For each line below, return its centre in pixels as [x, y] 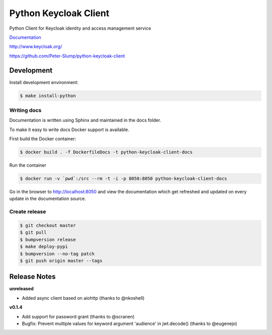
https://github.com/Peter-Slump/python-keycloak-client [67, 56]
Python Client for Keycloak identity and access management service [80, 28]
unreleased [21, 289]
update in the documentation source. [48, 198]
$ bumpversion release [48, 240]
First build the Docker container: [43, 139]
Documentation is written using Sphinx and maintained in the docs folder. [85, 120]
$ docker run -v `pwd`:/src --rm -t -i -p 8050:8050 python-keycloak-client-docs [124, 179]
